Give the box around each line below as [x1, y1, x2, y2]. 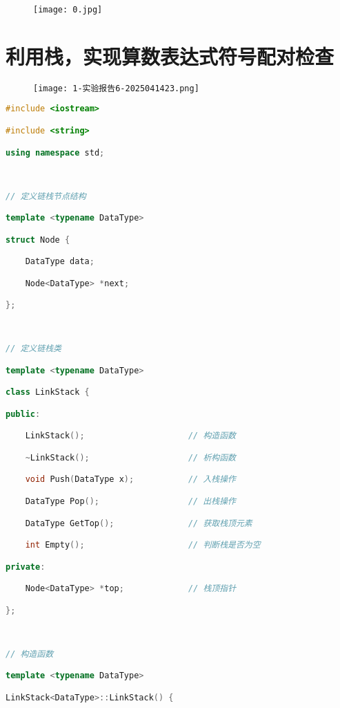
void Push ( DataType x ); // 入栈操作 [25, 474, 236, 485]
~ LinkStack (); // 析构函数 [25, 452, 236, 463]
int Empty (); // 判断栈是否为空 [25, 540, 261, 550]
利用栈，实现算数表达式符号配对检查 [6, 41, 334, 70]
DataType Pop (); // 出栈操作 [25, 496, 236, 506]
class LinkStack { [6, 387, 90, 398]
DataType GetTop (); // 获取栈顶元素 [25, 518, 252, 528]
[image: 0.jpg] [33, 5, 103, 15]
